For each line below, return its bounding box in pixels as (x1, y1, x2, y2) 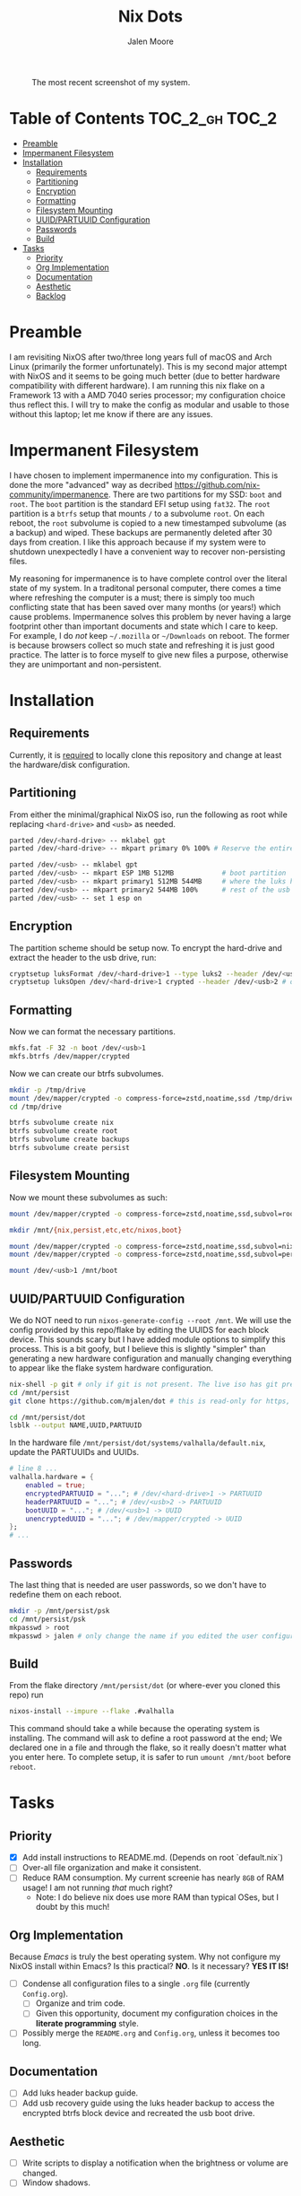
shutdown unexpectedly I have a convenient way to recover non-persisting (9, 545, 286, 557)
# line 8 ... (9, 1464, 58, 1473)
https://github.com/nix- (174, 479, 261, 490)
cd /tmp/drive (9, 1102, 63, 1111)
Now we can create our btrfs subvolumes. (9, 1067, 164, 1078)
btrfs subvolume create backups (9, 1135, 130, 1145)
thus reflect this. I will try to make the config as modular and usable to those (9, 399, 289, 410)
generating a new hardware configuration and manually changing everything (9, 1353, 292, 1364)
